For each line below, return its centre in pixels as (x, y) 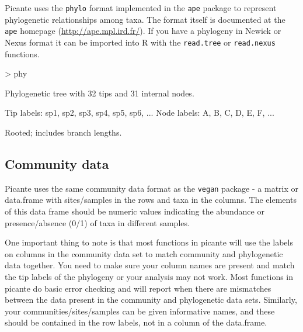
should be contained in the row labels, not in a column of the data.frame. (136, 322)
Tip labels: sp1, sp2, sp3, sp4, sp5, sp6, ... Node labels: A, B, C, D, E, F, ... (140, 113)
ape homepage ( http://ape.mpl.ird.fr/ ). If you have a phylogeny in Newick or (143, 31)
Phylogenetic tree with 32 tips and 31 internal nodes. (100, 93)
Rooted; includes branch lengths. (63, 132)
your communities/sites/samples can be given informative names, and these (140, 311)
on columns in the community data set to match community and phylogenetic (144, 253)
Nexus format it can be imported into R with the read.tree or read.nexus (140, 42)
